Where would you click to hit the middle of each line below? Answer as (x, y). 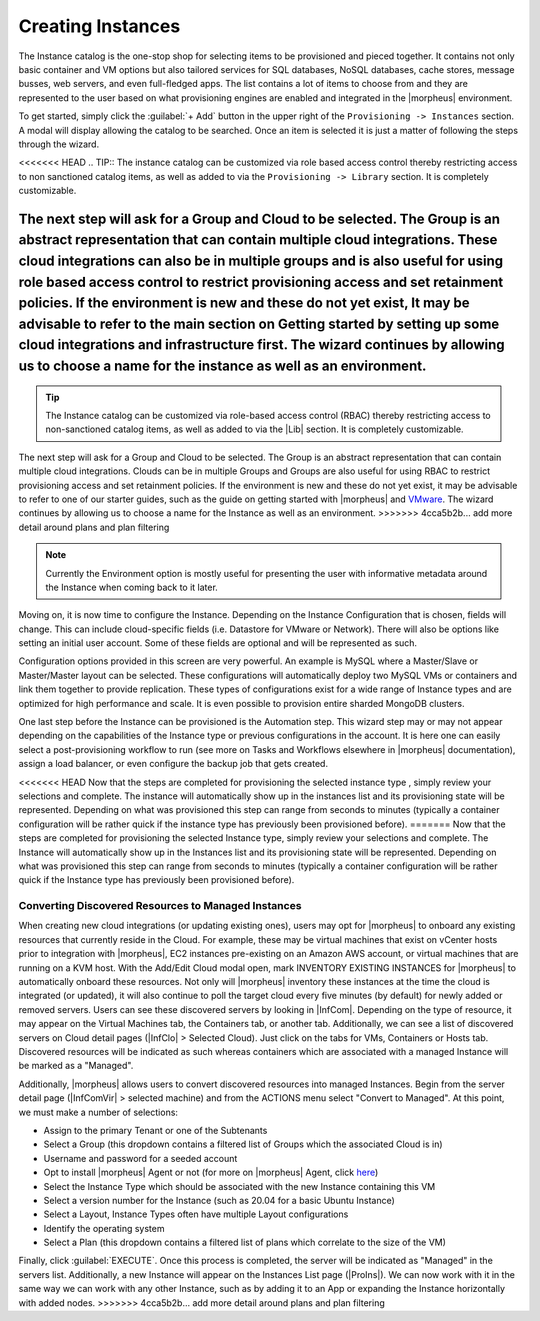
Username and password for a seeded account (140, 1158)
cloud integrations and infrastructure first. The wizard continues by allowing (261, 345)
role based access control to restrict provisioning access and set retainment (261, 281)
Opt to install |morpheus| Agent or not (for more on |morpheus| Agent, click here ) (211, 1172)
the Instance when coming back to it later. (132, 587)
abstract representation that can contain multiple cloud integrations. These (258, 240)
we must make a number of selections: (98, 1112)
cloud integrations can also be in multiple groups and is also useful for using (261, 261)
